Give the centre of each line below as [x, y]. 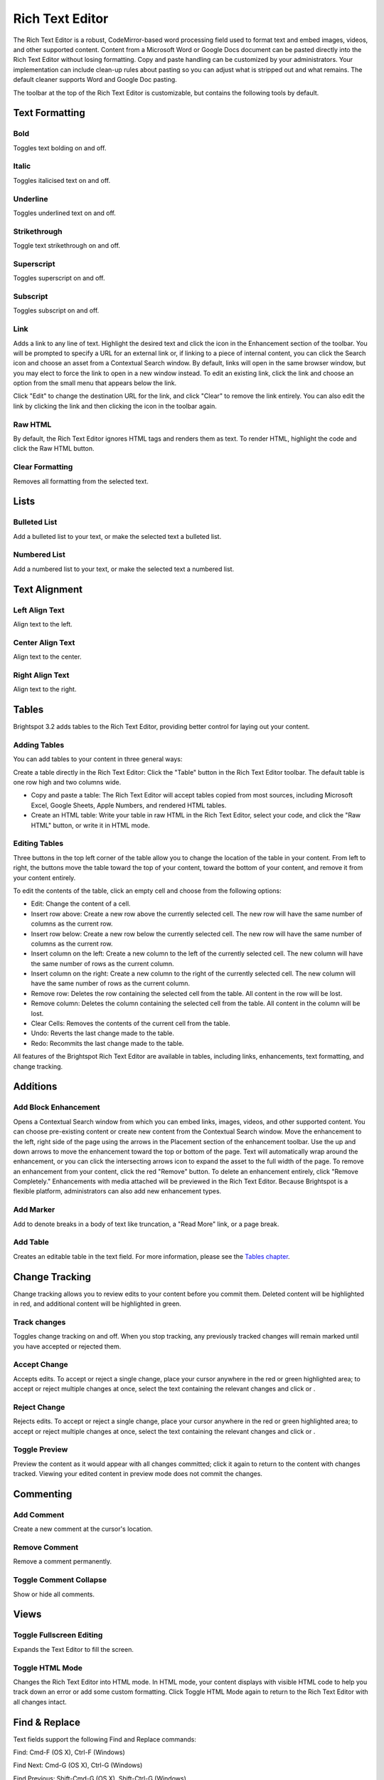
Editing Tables [38, 844]
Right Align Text [41, 675]
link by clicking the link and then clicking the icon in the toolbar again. [115, 406]
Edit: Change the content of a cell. [81, 904]
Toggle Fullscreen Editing [58, 1635]
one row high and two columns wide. [67, 782]
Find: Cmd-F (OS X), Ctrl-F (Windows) [69, 1752]
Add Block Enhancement [57, 1107]
